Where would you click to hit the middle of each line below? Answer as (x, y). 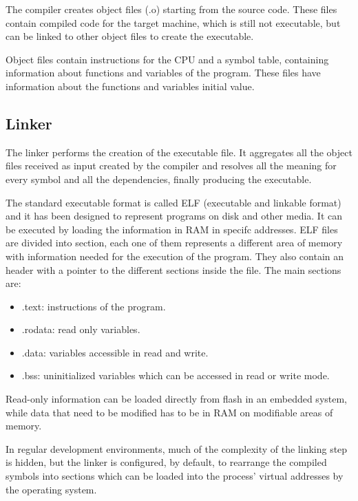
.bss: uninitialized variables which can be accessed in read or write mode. (176, 375)
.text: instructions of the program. (94, 306)
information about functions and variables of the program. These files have (163, 73)
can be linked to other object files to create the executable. (130, 36)
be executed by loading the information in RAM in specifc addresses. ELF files (172, 229)
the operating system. (51, 489)
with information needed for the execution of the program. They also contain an (175, 256)
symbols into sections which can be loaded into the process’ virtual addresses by (175, 476)
